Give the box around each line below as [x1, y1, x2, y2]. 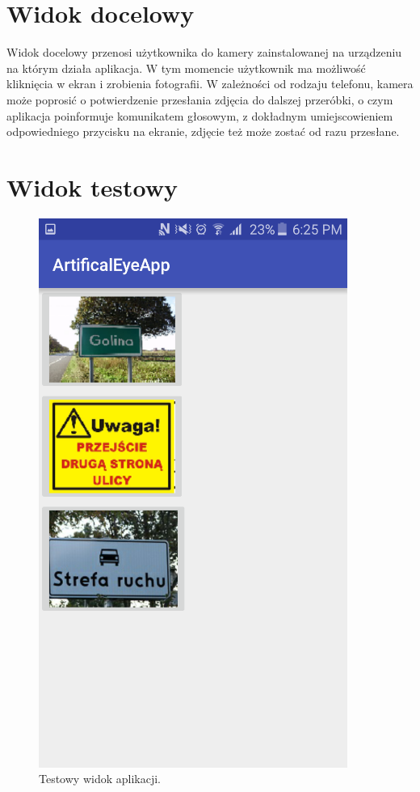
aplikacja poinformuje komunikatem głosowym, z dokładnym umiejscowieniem [6, 107, 393, 124]
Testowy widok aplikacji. [39, 770, 161, 787]
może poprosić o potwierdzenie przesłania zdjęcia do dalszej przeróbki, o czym [6, 91, 393, 108]
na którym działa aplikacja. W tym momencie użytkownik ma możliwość [6, 59, 366, 76]
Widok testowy [6, 170, 178, 203]
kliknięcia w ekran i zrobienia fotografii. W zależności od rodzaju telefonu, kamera [6, 75, 414, 92]
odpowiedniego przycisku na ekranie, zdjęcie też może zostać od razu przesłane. [6, 123, 400, 140]
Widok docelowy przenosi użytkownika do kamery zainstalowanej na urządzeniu [6, 44, 402, 61]
